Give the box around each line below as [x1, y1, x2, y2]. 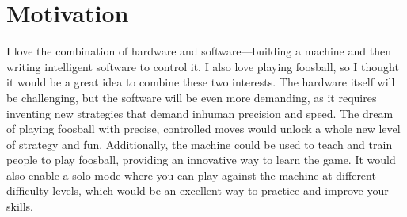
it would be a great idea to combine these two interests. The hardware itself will [6, 74, 395, 90]
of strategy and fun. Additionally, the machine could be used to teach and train [6, 135, 393, 152]
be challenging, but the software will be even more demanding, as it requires [6, 89, 377, 105]
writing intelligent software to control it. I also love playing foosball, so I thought [6, 58, 399, 74]
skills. [6, 198, 33, 215]
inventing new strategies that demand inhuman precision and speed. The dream [6, 105, 394, 121]
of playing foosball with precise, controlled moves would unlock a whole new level [6, 120, 401, 137]
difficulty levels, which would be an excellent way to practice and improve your [6, 182, 389, 199]
